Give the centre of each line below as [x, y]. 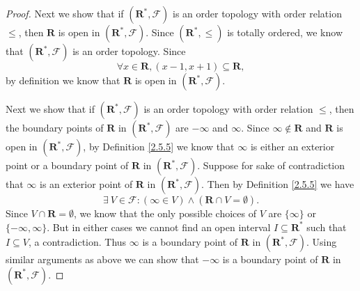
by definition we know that [63, 80]
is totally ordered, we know [285, 32]
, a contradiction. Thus [78, 242]
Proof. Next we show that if [65, 13]
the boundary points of [55, 127]
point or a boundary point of [67, 165]
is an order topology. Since [129, 51]
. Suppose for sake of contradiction [271, 165]
